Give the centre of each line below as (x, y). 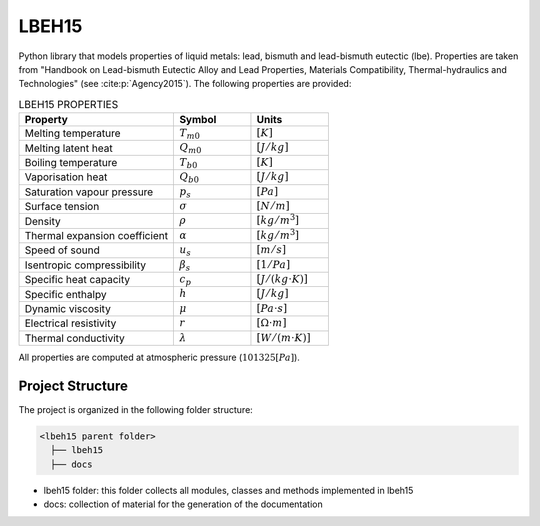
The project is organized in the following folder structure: (136, 409)
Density (42, 221)
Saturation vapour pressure (89, 192)
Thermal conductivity (74, 338)
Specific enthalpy (65, 294)
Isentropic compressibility (85, 265)
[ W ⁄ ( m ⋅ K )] (283, 337)
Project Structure (73, 385)
